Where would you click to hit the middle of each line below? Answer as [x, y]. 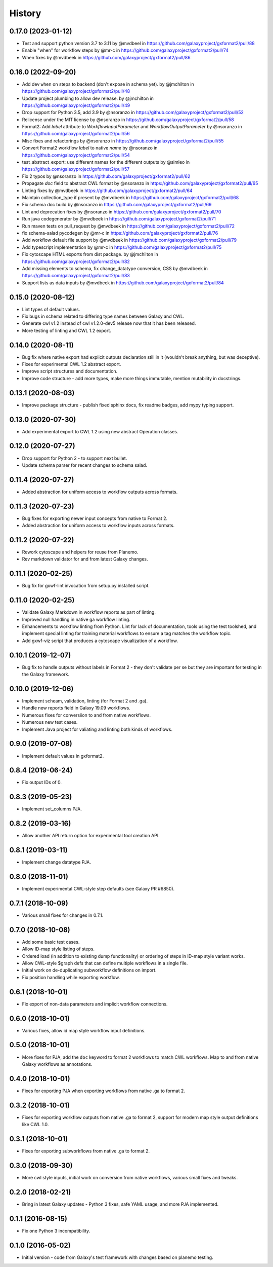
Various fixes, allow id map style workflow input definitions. [84, 1030]
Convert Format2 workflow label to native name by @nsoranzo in [90, 148]
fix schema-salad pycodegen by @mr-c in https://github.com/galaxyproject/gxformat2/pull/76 [120, 233]
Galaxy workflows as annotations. [57, 1064]
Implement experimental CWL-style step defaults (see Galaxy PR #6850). [98, 889]
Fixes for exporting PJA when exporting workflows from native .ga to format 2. [104, 1091]
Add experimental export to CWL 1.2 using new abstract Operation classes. [100, 431]
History [25, 13]
